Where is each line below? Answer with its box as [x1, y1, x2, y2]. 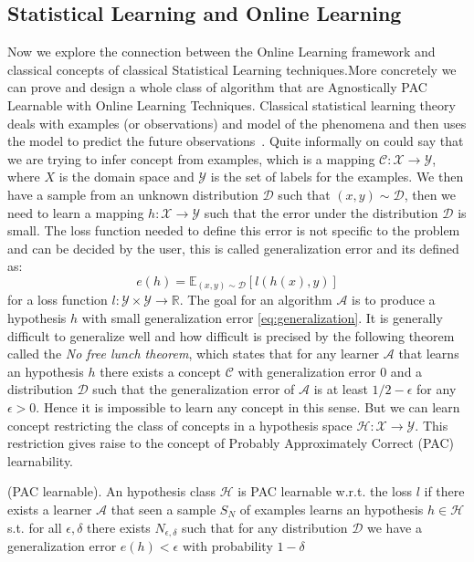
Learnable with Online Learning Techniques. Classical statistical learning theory [7, 95, 456, 114]
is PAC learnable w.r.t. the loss [237, 482, 412, 501]
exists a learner [7, 499, 92, 518]
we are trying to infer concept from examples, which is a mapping [7, 149, 375, 168]
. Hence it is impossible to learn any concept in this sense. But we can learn [36, 398, 460, 416]
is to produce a [352, 290, 436, 309]
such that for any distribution [181, 517, 348, 536]
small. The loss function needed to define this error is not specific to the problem [7, 221, 460, 240]
